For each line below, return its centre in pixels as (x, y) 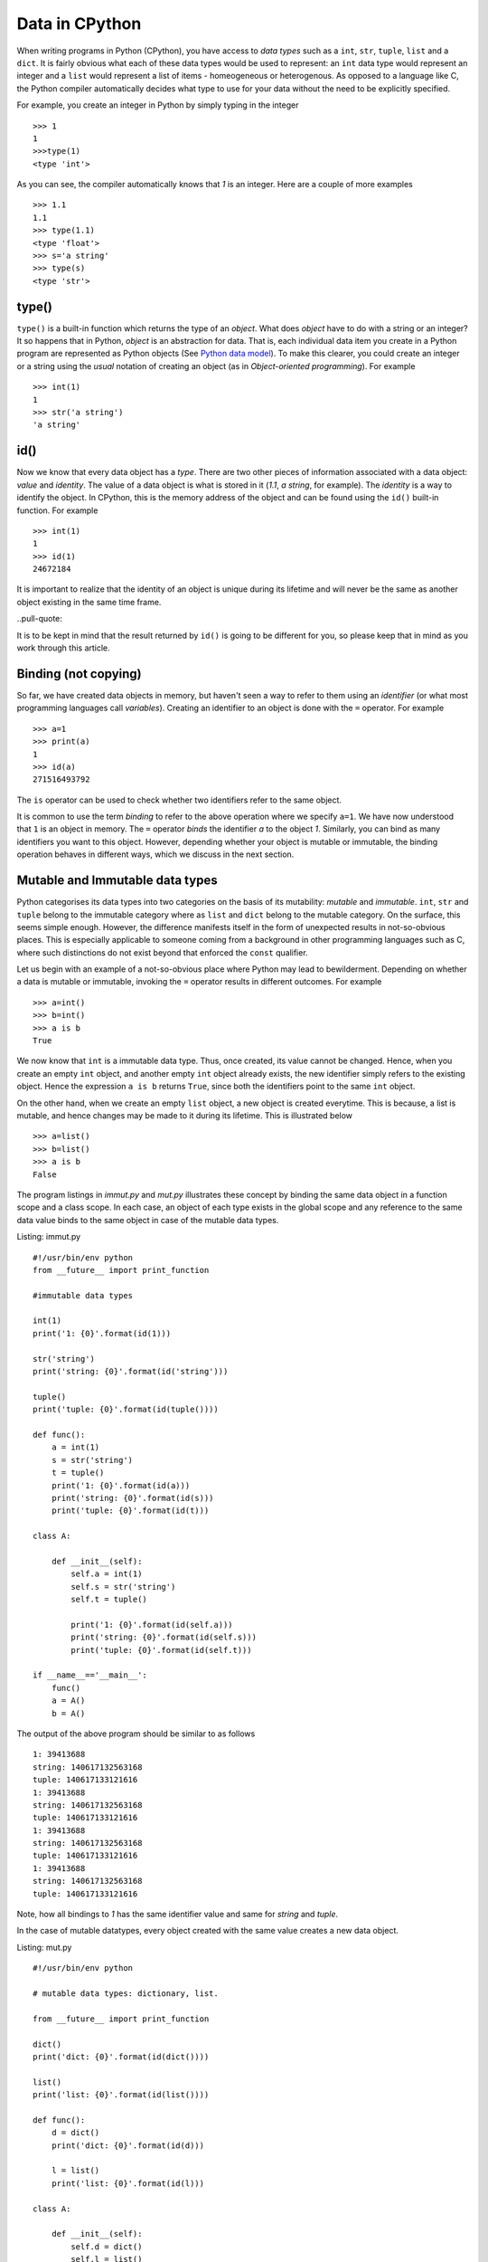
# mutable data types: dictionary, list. (126, 1994)
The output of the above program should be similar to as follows (136, 1734)
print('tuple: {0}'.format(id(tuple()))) (126, 1410)
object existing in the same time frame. (89, 602)
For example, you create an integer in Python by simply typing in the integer (158, 105)
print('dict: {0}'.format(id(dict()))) (121, 2057)
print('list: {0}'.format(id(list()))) (121, 2095)
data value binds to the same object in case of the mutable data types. (148, 1220)
